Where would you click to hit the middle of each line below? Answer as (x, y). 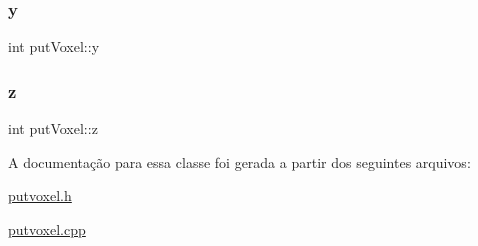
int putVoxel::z (53, 128)
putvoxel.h (40, 195)
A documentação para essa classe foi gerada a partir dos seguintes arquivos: (239, 161)
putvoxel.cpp (47, 228)
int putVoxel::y (54, 46)
